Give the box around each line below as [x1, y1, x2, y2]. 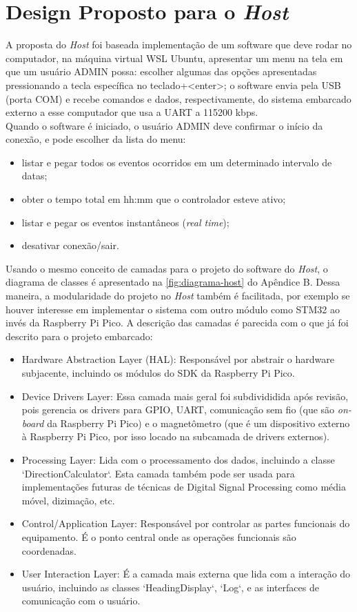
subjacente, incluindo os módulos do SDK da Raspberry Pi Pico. [21, 366, 295, 379]
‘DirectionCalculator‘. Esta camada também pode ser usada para [21, 466, 295, 480]
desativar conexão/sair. [21, 238, 119, 253]
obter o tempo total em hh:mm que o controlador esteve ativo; [21, 192, 286, 206]
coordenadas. [21, 543, 76, 557]
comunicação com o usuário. [21, 593, 141, 608]
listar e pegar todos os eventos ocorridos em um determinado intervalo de [21, 155, 332, 169]
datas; [21, 168, 48, 183]
